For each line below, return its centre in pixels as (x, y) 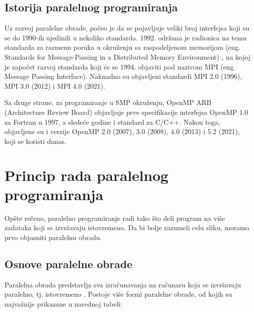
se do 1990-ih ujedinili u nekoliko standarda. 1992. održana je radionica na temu (126, 37)
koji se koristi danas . (36, 141)
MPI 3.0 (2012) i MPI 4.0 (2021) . (55, 86)
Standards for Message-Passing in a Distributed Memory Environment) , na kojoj (127, 56)
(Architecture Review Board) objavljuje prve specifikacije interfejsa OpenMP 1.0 (127, 112)
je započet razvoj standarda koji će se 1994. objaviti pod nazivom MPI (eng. (120, 66)
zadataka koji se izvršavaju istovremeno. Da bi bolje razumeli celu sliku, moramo (127, 227)
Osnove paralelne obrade (69, 263)
